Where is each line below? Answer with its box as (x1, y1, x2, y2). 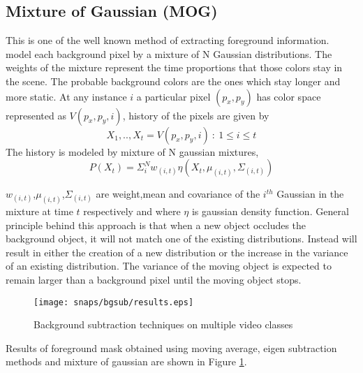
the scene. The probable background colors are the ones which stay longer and (6, 73, 341, 88)
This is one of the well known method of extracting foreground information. (6, 33, 329, 47)
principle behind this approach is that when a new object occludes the (6, 217, 306, 232)
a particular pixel (136, 89, 211, 103)
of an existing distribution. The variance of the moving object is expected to (6, 258, 332, 273)
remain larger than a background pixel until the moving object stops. (6, 272, 302, 286)
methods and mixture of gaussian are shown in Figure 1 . (6, 354, 247, 369)
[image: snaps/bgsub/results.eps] (34, 297, 194, 307)
